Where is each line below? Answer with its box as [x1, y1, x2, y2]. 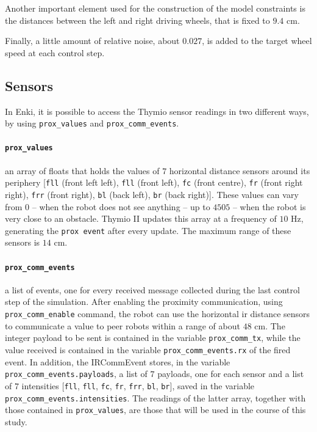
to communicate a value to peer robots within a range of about [5, 319, 240, 332]
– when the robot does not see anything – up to [32, 200, 210, 213]
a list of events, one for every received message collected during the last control [5, 283, 300, 296]
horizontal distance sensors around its [169, 164, 310, 177]
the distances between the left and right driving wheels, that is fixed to [5, 13, 270, 26]
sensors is [5, 236, 40, 249]
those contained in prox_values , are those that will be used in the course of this [5, 403, 306, 416]
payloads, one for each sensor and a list [157, 367, 304, 380]
